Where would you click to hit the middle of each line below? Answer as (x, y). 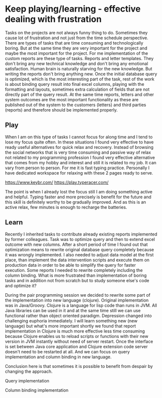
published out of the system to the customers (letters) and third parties (76, 105)
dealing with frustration (53, 19)
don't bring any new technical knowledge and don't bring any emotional (77, 64)
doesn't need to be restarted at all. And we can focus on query (67, 351)
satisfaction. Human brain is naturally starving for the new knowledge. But (79, 68)
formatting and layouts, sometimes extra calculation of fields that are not (77, 89)
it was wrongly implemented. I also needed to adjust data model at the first (79, 255)
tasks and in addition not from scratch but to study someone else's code (77, 280)
